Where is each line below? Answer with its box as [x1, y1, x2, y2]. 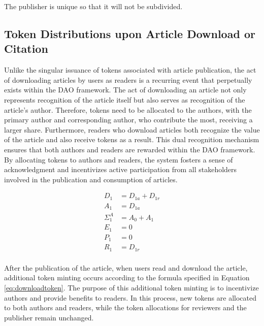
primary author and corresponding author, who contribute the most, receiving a [4, 114, 253, 125]
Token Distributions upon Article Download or [4, 25, 255, 41]
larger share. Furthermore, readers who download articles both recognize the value [4, 124, 260, 135]
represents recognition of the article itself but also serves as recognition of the [4, 94, 245, 105]
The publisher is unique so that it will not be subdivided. [4, 1, 183, 11]
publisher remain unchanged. [4, 312, 94, 322]
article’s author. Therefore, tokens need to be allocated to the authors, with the [4, 104, 252, 115]
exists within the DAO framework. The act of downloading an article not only [4, 84, 247, 95]
